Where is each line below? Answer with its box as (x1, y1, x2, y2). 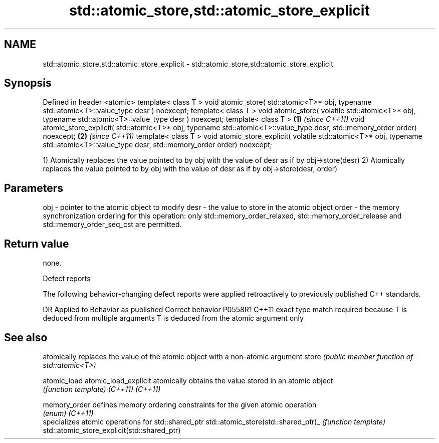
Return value (4, 237, 69, 250)
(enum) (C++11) (43, 408, 94, 417)
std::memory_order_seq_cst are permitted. (43, 220, 182, 229)
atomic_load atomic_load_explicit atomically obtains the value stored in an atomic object (43, 376, 333, 385)
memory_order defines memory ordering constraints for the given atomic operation (43, 400, 317, 409)
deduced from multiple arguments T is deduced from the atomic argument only (43, 314, 304, 323)
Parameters (4, 181, 63, 194)
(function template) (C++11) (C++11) (43, 384, 161, 393)
